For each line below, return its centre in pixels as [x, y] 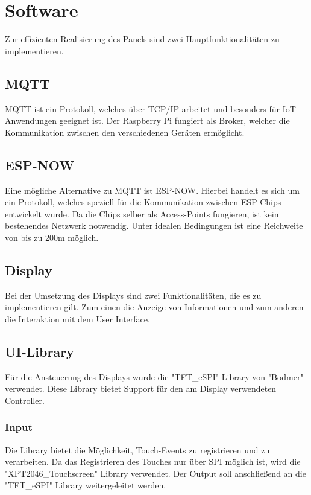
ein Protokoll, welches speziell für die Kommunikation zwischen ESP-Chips [143, 202]
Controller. [25, 400]
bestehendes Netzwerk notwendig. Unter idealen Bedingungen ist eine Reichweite [154, 225]
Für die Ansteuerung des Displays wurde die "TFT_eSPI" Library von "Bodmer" [154, 376]
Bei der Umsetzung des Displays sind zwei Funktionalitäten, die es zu [133, 295]
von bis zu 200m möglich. [52, 237]
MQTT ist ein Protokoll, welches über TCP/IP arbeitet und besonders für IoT [150, 108]
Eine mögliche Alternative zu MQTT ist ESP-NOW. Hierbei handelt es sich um [152, 190]
